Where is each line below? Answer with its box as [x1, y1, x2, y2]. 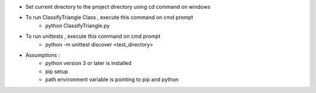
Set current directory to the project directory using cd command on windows [25, 3, 211, 10]
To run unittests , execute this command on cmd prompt [25, 33, 161, 40]
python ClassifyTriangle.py [45, 22, 110, 29]
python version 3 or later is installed [45, 60, 132, 67]
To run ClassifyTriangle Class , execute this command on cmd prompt [25, 14, 193, 21]
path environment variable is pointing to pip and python [45, 76, 179, 83]
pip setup [45, 67, 68, 75]
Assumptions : [25, 51, 60, 58]
